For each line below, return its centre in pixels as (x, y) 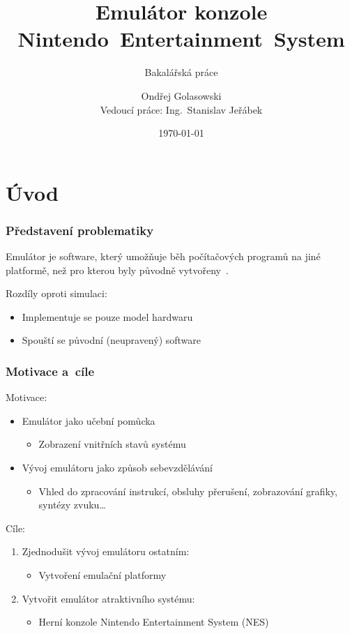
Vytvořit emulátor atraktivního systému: (108, 598)
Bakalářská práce (181, 72)
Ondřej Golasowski (181, 95)
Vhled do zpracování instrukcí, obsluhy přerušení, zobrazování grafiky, (188, 491)
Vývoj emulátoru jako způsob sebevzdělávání (117, 468)
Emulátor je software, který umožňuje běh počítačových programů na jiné (163, 256)
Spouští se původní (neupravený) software (112, 340)
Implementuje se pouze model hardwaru (107, 316)
